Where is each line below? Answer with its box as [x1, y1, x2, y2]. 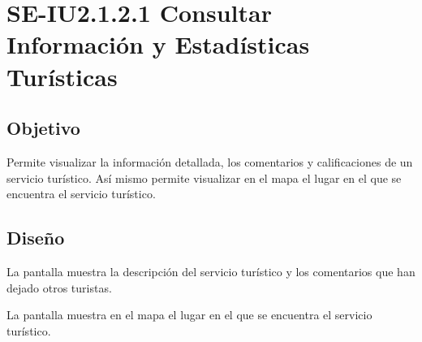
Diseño [6, 225, 65, 250]
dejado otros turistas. [6, 279, 112, 296]
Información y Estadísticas [6, 28, 310, 61]
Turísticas [6, 59, 118, 93]
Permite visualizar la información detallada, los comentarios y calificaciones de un [6, 153, 413, 170]
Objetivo [6, 115, 80, 141]
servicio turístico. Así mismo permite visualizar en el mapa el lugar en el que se [6, 169, 402, 186]
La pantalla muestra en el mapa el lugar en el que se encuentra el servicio [6, 306, 372, 323]
